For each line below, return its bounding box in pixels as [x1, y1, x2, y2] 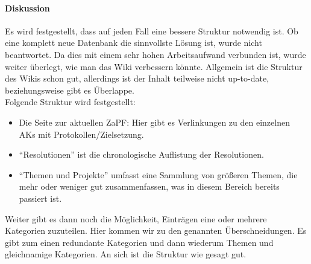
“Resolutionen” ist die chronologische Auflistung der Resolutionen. [19, 148, 264, 161]
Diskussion [5, 1, 50, 14]
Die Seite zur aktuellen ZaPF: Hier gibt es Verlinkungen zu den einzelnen [19, 115, 290, 128]
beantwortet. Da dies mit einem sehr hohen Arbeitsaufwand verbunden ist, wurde [5, 48, 306, 60]
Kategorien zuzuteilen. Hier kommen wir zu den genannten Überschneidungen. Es [5, 224, 307, 237]
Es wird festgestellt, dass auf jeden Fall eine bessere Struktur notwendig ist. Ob [5, 24, 298, 37]
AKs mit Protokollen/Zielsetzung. [19, 127, 144, 140]
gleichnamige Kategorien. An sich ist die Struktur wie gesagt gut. [5, 248, 247, 260]
